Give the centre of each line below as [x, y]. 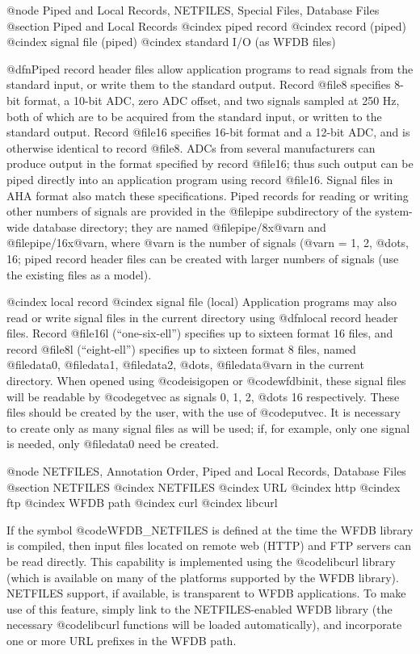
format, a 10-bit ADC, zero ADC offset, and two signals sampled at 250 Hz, [212, 100]
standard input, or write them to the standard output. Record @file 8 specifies [199, 84]
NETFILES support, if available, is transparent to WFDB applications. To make [206, 593]
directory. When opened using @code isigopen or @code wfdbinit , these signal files [206, 381]
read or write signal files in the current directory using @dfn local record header [202, 317]
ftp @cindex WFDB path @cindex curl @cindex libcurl [142, 503]
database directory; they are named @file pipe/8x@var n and [179, 226]
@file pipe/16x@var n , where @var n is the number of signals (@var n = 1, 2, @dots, [208, 243]
